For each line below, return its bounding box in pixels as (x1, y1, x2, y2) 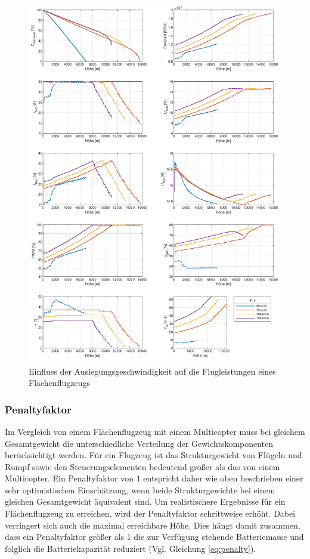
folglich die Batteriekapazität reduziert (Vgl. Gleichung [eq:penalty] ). (5, 542, 256, 554)
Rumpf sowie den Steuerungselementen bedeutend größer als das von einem (5, 460, 280, 472)
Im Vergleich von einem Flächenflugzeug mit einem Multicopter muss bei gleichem (5, 425, 305, 437)
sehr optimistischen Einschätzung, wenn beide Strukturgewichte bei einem (5, 483, 275, 496)
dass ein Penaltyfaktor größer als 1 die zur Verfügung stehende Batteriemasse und (5, 530, 304, 543)
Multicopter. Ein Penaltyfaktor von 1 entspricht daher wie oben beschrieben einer (5, 472, 303, 484)
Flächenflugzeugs (29, 376, 90, 389)
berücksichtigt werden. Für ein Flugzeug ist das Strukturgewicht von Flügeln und (5, 449, 302, 461)
